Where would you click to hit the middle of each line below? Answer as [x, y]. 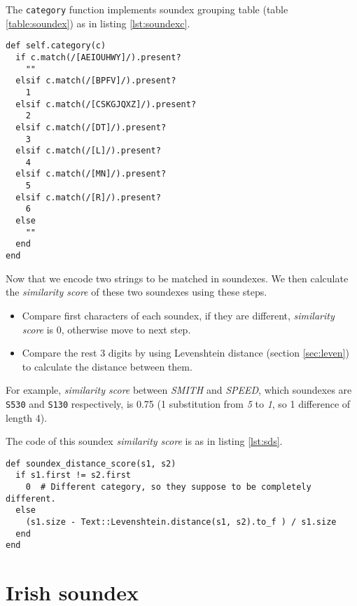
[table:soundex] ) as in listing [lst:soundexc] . [98, 23]
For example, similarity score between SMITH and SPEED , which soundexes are [179, 390]
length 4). [27, 417]
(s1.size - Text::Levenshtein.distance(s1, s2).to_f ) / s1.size [181, 522]
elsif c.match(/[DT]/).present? [91, 127]
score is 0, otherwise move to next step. [106, 329]
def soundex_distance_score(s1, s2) [91, 463]
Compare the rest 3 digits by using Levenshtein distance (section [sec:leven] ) [185, 353]
